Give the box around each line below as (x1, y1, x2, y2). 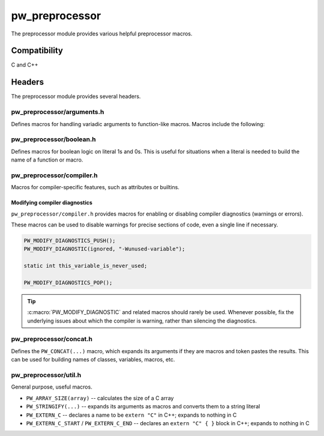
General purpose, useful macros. (11, 383, 92, 390)
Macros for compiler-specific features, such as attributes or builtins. (11, 184, 180, 191)
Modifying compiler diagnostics (11, 199, 93, 207)
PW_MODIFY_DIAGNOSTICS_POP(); (23, 279, 113, 286)
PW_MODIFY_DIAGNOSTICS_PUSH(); (23, 237, 116, 244)
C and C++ (11, 61, 38, 68)
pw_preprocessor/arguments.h (11, 108, 104, 117)
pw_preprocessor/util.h (11, 371, 82, 379)
